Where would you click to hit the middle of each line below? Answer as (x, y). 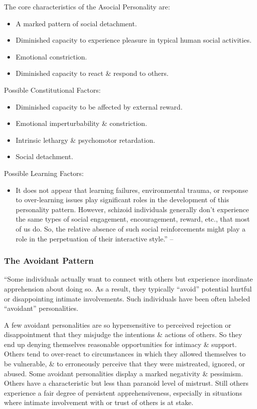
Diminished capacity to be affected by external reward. (99, 106)
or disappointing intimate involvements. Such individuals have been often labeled (127, 298)
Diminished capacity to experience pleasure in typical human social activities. (133, 40)
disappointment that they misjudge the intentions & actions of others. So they (123, 334)
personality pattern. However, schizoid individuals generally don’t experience (132, 209)
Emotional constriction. (51, 56)
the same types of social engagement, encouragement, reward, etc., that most (133, 219)
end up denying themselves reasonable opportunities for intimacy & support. (121, 344)
